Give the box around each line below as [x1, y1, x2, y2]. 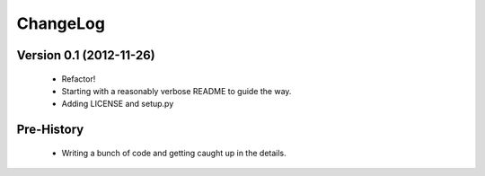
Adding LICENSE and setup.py [61, 99, 174, 110]
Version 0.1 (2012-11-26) [16, 48, 156, 63]
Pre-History [16, 122, 84, 137]
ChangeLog [16, 13, 105, 33]
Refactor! [61, 73, 96, 84]
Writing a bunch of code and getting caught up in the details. [61, 147, 287, 158]
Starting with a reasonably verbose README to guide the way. [61, 85, 292, 96]
